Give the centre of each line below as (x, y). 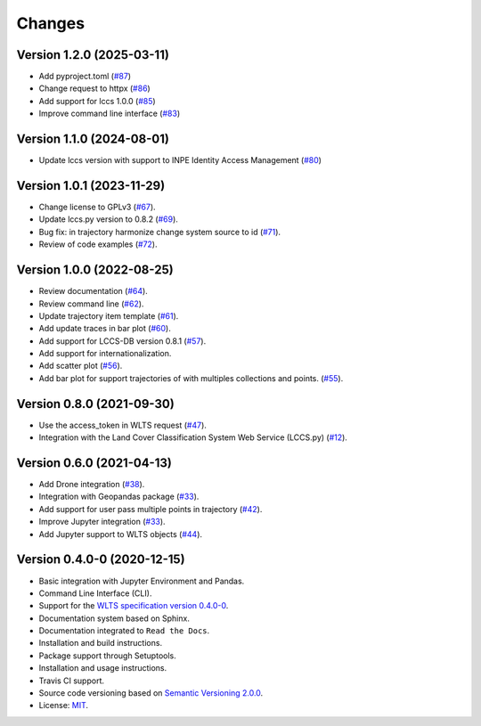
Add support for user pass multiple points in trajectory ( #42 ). (151, 509)
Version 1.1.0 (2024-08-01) (93, 139)
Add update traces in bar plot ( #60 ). (105, 329)
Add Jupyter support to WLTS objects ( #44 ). (121, 534)
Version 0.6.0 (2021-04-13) (94, 463)
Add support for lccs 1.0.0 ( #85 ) (97, 101)
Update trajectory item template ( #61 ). (109, 315)
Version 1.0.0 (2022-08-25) (95, 270)
